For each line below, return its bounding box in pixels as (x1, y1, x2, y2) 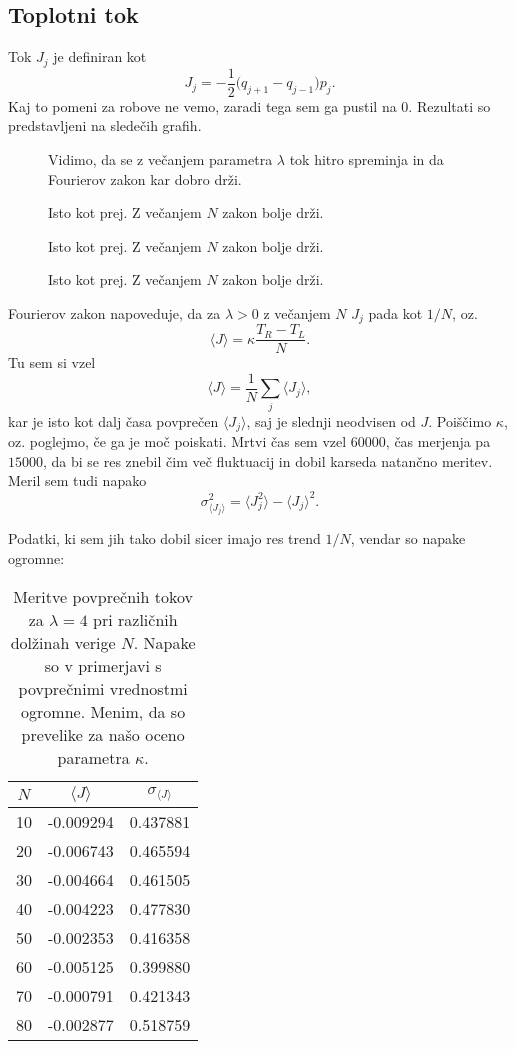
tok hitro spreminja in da (289, 148, 444, 169)
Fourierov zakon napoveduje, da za (8, 302, 221, 323)
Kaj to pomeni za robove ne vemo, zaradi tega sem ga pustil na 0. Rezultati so (8, 95, 491, 116)
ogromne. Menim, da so (21, 699, 186, 723)
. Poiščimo (428, 410, 492, 431)
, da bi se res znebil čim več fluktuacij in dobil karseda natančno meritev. (43, 450, 493, 471)
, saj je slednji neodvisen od (246, 410, 416, 431)
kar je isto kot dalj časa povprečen (8, 410, 219, 431)
